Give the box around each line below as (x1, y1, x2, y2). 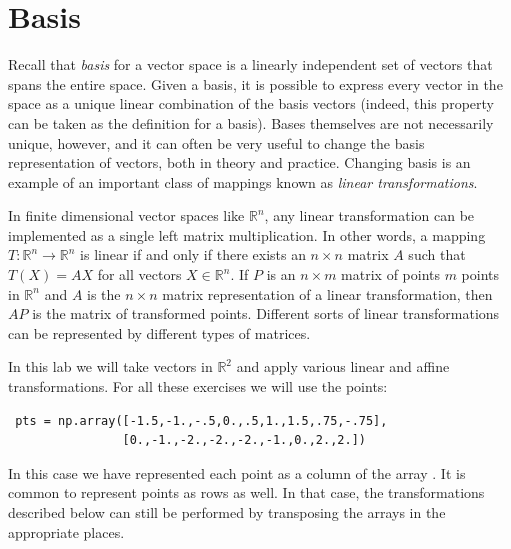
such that (408, 244, 466, 265)
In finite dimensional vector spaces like (8, 205, 245, 226)
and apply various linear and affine (236, 356, 450, 377)
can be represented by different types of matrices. (8, 322, 311, 343)
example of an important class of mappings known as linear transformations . (8, 171, 478, 192)
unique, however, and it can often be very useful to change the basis (8, 132, 425, 153)
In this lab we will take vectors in (8, 356, 213, 377)
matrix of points (341, 264, 440, 285)
